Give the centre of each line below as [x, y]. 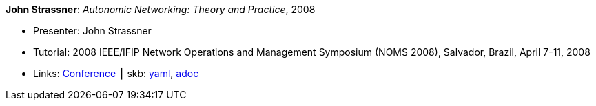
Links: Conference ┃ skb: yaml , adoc [116, 73]
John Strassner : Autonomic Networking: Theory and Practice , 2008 [161, 9]
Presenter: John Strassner [92, 31]
